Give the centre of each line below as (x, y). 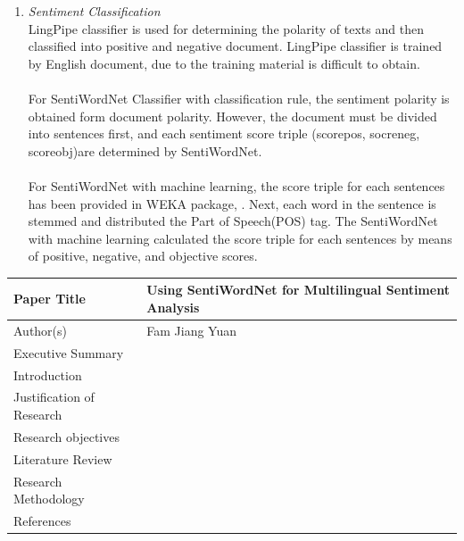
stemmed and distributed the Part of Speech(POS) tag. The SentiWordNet (233, 221)
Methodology (49, 499)
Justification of (54, 397)
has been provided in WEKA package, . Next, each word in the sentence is (232, 203)
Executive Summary (69, 352)
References (42, 520)
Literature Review (63, 458)
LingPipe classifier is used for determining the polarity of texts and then (226, 28)
